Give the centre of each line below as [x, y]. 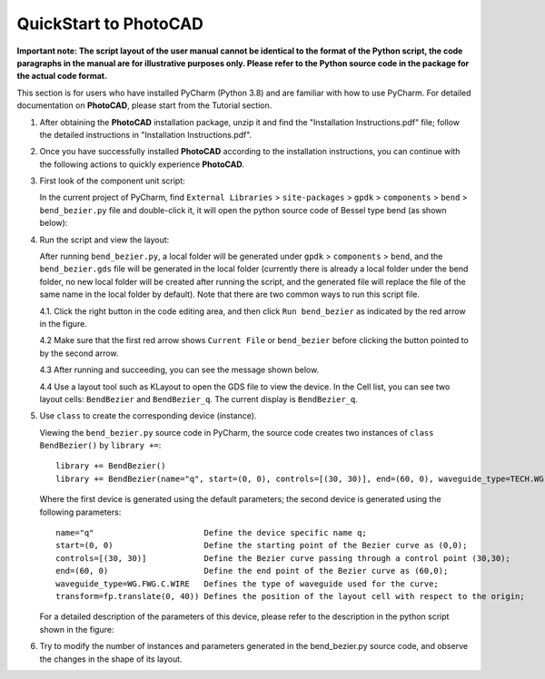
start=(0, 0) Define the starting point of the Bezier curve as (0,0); [262, 546]
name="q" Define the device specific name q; [211, 533]
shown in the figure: [77, 629]
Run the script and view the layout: [104, 240]
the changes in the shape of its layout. [111, 659]
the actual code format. [62, 76]
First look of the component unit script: [112, 181]
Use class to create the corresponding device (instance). [148, 416]
